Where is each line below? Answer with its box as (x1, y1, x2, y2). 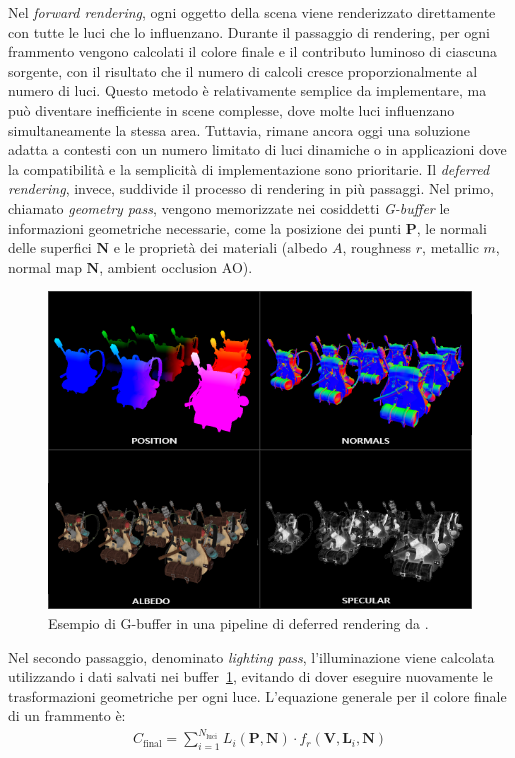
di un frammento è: (8, 705, 126, 726)
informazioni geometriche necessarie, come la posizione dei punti (8, 217, 402, 238)
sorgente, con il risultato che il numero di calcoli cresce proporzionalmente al (8, 60, 478, 81)
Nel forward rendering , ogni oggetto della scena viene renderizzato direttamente (8, 2, 496, 22)
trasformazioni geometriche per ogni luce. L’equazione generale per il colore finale (8, 685, 507, 706)
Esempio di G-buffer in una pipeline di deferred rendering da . (48, 612, 429, 633)
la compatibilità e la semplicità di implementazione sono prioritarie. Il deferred (8, 158, 490, 179)
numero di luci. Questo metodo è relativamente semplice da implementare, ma (8, 80, 487, 101)
